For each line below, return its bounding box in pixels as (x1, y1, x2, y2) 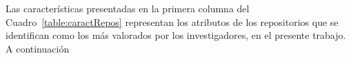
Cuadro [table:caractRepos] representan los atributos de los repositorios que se (6, 14, 339, 29)
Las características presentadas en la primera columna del (6, 1, 250, 15)
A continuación (6, 41, 70, 55)
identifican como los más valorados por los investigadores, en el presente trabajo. (6, 28, 346, 42)
